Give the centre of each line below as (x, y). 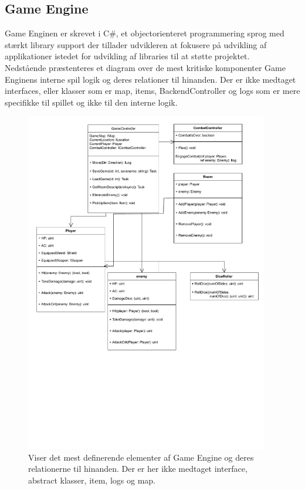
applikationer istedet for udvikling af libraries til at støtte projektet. (127, 56)
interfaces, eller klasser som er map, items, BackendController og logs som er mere (152, 91)
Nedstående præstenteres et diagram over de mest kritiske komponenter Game (145, 67)
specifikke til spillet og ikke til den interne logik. (91, 102)
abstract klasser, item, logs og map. (92, 480)
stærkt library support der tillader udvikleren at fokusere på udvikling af (136, 44)
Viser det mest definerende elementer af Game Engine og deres (141, 457)
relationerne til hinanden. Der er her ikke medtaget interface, (138, 469)
